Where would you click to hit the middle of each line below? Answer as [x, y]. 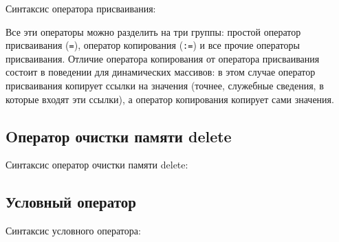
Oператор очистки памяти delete [119, 136]
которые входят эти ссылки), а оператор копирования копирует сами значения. [170, 99]
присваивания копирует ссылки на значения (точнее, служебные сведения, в [165, 86]
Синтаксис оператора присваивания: [81, 8]
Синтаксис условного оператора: [73, 231]
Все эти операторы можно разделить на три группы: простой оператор [153, 31]
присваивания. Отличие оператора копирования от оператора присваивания [163, 58]
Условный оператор [71, 202]
